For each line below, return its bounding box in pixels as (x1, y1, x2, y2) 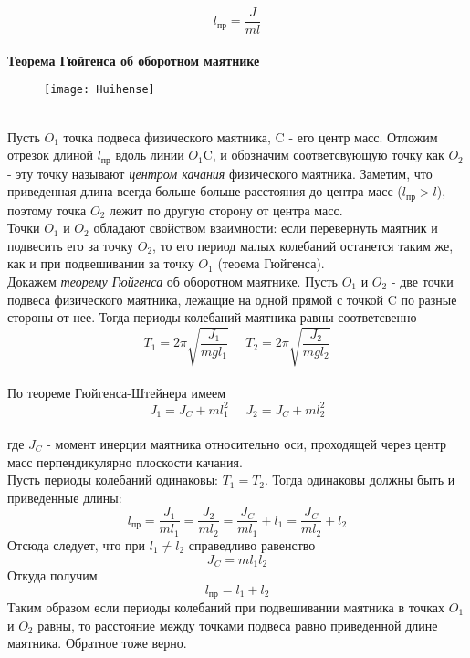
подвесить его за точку (7, 235, 134, 255)
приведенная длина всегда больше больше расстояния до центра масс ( (7, 182, 402, 201)
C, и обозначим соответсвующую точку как (203, 145, 444, 164)
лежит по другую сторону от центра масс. (109, 200, 343, 219)
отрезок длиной (7, 145, 93, 164)
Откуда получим (7, 565, 98, 584)
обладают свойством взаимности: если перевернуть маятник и (93, 218, 438, 237)
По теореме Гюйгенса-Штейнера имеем (7, 382, 226, 402)
